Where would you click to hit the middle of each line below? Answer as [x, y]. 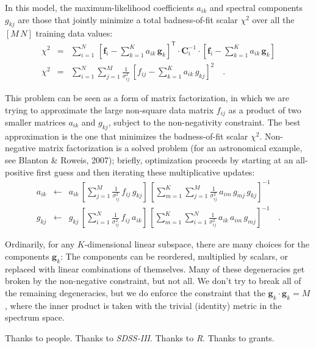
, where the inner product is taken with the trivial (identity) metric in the [143, 305]
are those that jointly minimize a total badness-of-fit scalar [128, 19]
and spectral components [256, 7]
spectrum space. [35, 317]
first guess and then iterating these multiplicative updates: [145, 172]
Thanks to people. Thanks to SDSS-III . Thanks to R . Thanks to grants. [140, 337]
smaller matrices [35, 122]
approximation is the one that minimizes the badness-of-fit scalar [127, 136]
